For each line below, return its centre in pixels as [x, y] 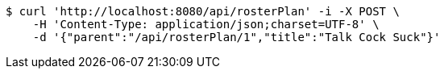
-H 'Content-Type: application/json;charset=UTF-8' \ [206, 24]
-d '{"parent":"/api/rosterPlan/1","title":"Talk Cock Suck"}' [237, 37]
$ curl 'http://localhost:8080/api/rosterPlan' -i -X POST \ [203, 11]
